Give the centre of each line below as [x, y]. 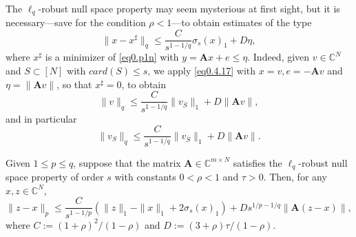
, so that [74, 84]
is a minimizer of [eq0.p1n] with [112, 57]
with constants [145, 177]
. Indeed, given [279, 57]
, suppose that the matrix [127, 162]
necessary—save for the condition [76, 22]
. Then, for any [295, 177]
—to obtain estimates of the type [242, 22]
